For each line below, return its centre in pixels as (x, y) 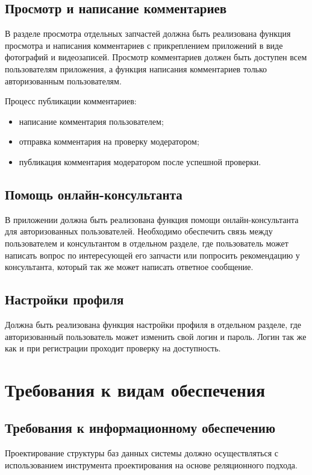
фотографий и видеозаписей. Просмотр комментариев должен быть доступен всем (156, 57)
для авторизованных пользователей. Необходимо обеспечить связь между (139, 231)
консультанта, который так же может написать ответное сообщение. (129, 267)
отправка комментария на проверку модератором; (109, 141)
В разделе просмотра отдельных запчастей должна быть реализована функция (148, 33)
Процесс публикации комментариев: (71, 101)
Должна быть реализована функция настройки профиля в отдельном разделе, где (153, 324)
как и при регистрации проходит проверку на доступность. (113, 348)
